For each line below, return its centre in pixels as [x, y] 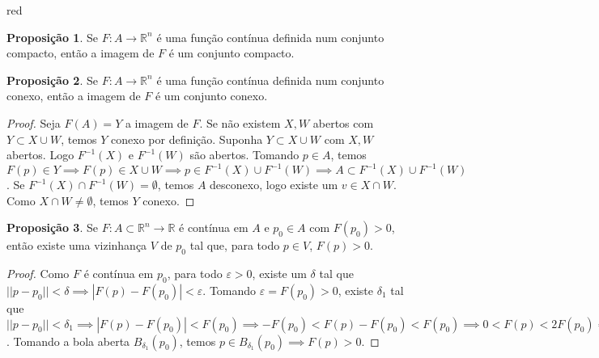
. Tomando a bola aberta [68, 341]
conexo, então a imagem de [74, 96]
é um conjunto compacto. [232, 53]
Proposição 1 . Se [52, 37]
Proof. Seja [34, 122]
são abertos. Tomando [244, 155]
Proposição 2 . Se [52, 80]
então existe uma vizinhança [77, 245]
